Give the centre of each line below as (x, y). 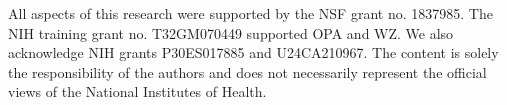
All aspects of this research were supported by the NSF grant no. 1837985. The (250, 13)
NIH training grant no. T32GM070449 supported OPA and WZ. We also (231, 32)
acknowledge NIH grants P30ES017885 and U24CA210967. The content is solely (253, 52)
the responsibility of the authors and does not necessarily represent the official (247, 71)
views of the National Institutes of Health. (137, 91)
